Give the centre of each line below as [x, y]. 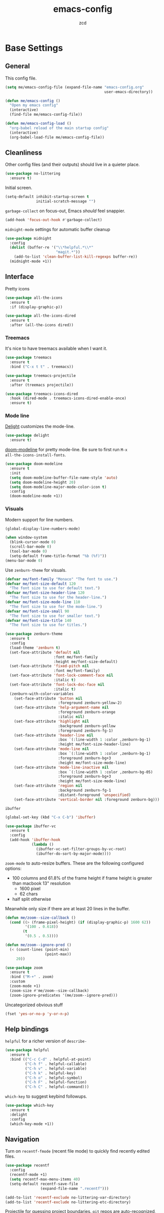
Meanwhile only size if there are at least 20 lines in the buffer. [67, 908]
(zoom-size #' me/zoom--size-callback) [49, 990]
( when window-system [26, 538]
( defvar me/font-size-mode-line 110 [43, 602]
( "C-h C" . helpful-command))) [57, 1087]
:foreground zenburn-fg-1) [85, 731]
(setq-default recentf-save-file [44, 1184]
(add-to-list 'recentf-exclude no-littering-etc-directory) [68, 1202]
